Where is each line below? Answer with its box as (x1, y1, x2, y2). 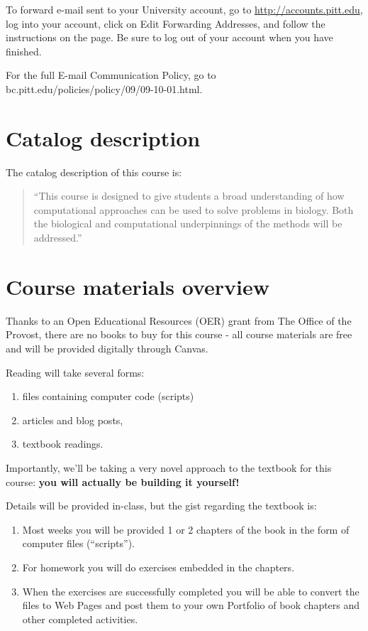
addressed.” (33, 230, 82, 245)
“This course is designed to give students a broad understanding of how (33, 188, 345, 203)
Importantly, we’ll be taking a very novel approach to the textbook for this (6, 460, 332, 475)
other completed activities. (22, 611, 138, 626)
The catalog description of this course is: (6, 164, 182, 179)
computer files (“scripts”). (22, 536, 135, 551)
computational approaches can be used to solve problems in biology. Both (33, 202, 354, 217)
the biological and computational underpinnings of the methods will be (33, 216, 342, 231)
